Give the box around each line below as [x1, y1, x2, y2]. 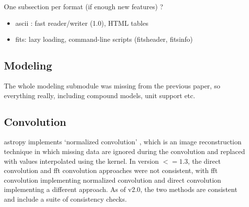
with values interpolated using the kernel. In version [4, 155, 159, 166]
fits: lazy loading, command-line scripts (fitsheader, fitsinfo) [15, 34, 193, 44]
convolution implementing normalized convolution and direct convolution [4, 174, 221, 185]
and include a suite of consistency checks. [4, 193, 127, 204]
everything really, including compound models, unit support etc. [4, 90, 196, 100]
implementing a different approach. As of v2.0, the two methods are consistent [4, 184, 237, 194]
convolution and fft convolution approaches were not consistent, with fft [4, 165, 218, 175]
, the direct [188, 155, 221, 166]
